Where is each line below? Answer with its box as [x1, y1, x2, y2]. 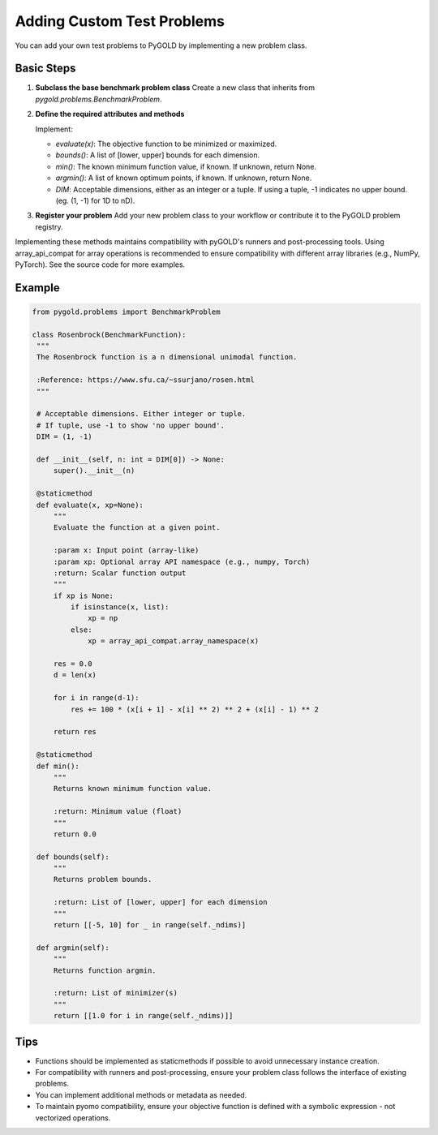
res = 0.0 [53, 660, 92, 669]
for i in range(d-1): [53, 694, 140, 703]
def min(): [36, 761, 80, 771]
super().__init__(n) [53, 466, 135, 475]
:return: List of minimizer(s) [53, 988, 178, 998]
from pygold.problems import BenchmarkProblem [32, 307, 221, 316]
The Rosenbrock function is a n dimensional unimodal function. [36, 353, 298, 362]
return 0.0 [53, 829, 97, 839]
